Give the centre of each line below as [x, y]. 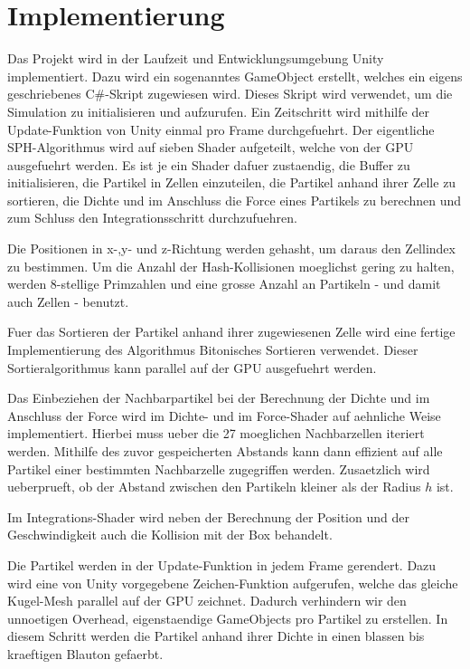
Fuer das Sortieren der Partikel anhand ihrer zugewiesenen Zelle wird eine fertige [231, 332]
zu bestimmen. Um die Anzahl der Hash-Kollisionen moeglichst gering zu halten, [231, 266]
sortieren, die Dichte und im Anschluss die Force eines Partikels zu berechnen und [235, 200]
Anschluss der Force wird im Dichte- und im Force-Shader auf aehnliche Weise [224, 415]
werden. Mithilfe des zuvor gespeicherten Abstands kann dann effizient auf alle [225, 451]
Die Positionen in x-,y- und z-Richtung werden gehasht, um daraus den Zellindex [231, 248]
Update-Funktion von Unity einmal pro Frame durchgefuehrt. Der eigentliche [221, 129]
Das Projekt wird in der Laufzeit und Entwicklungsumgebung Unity [196, 58]
